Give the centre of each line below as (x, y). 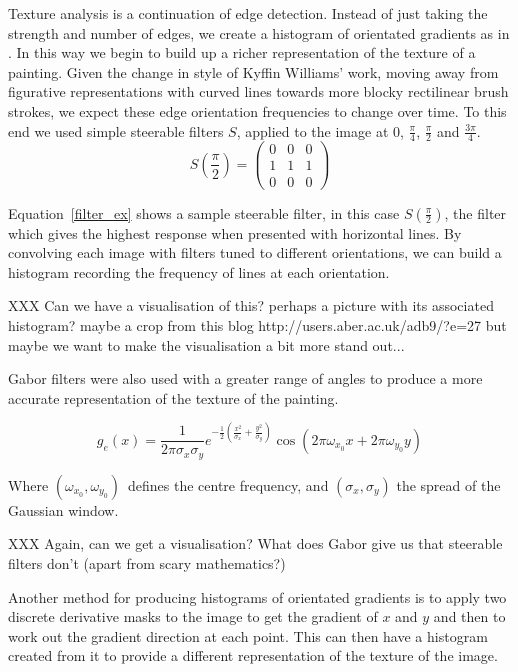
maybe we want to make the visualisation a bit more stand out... (206, 344)
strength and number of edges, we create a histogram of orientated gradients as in (259, 32)
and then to (469, 616)
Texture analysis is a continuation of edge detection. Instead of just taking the (248, 13)
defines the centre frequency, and (228, 484)
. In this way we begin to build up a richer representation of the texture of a (242, 52)
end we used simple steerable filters (116, 130)
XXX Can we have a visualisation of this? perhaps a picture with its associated (251, 305)
